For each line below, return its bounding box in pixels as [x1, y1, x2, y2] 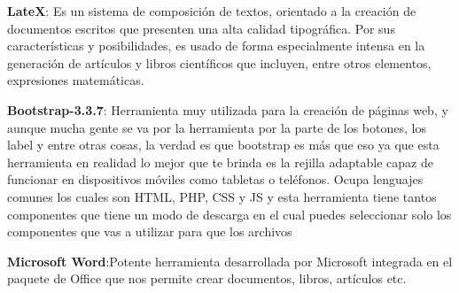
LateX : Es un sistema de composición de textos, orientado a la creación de [7, 2, 416, 19]
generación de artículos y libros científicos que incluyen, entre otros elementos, [7, 53, 432, 72]
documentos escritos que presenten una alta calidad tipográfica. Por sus [7, 19, 395, 37]
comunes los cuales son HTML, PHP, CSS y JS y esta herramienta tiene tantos [7, 187, 437, 205]
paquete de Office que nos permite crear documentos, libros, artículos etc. [7, 269, 407, 288]
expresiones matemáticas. [7, 71, 144, 89]
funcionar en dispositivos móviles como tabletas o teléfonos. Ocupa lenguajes [7, 170, 424, 189]
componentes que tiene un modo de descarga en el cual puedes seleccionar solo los [7, 204, 452, 223]
